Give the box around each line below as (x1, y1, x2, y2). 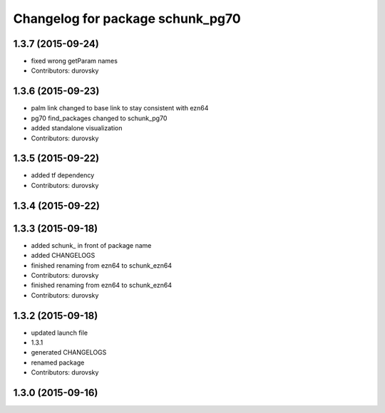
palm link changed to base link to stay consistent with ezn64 (31, 104, 209, 113)
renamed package (31, 358, 85, 367)
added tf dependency (31, 171, 95, 179)
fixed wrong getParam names (31, 57, 118, 66)
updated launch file (31, 328, 88, 337)
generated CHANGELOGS (31, 348, 107, 357)
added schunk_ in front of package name (31, 241, 152, 249)
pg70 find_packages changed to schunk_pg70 (31, 114, 168, 122)
